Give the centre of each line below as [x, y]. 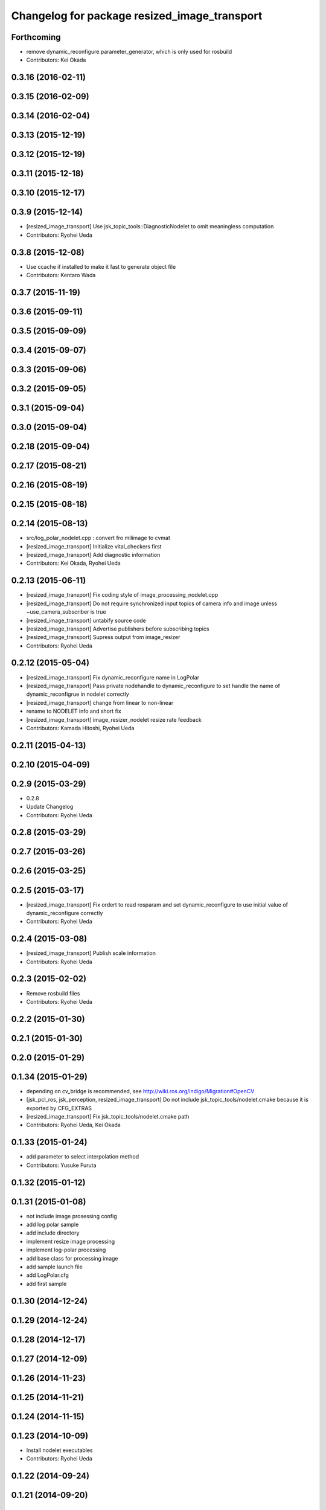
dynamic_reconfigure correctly [65, 913]
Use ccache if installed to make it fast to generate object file [101, 266]
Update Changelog [50, 807]
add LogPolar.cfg [48, 1275]
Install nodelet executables [59, 1450]
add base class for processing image [72, 1258]
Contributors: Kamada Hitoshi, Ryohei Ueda [80, 728]
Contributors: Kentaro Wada [61, 275]
